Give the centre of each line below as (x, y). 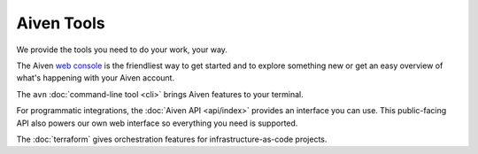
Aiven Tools (61, 23)
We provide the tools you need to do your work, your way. (122, 50)
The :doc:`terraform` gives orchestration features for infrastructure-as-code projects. (172, 139)
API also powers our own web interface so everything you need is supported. (157, 123)
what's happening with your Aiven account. (96, 78)
